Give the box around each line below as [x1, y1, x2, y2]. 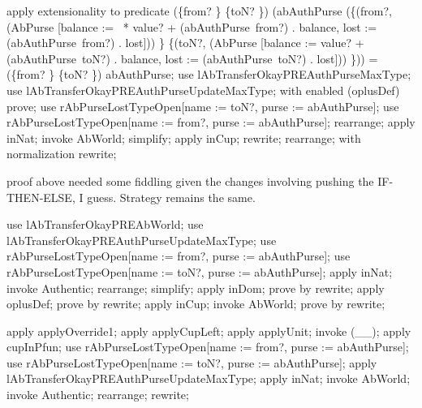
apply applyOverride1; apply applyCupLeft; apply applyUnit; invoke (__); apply [6, 322, 411, 339]
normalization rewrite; [6, 145, 117, 162]
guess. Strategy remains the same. [87, 188, 256, 205]
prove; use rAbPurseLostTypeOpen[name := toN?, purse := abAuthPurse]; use [6, 97, 399, 114]
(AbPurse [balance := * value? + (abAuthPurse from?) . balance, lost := [6, 18, 377, 35]
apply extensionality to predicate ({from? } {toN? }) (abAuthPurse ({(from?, [6, 2, 392, 19]
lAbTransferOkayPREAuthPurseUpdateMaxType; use [6, 231, 277, 248]
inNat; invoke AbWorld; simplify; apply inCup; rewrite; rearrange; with [6, 129, 361, 146]
